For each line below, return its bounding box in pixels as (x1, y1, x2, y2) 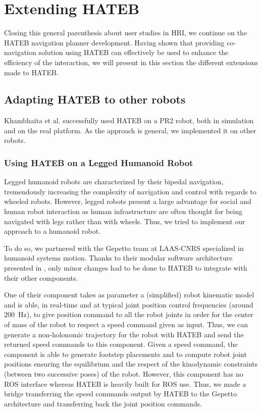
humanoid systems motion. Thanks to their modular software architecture (4, 252, 233, 263)
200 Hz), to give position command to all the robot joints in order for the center (4, 309, 253, 320)
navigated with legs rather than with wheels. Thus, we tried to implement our (4, 216, 245, 226)
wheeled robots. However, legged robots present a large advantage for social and (4, 196, 251, 207)
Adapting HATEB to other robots (4, 91, 186, 107)
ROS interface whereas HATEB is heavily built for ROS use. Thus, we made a (4, 378, 246, 389)
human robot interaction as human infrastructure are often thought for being (4, 206, 243, 217)
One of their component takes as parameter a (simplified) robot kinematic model (4, 289, 254, 300)
